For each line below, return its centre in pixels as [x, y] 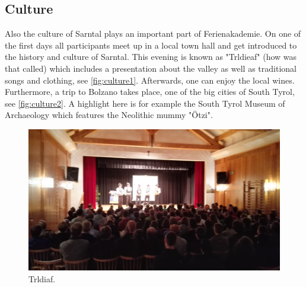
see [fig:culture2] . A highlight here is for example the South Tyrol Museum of [145, 103]
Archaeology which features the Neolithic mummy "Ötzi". [109, 115]
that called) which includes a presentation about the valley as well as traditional [151, 68]
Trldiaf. [42, 278]
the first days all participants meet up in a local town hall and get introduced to [151, 45]
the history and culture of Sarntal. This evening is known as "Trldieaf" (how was [151, 57]
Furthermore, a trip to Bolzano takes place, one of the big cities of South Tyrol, [150, 92]
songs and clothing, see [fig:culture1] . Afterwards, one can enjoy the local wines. [150, 80]
